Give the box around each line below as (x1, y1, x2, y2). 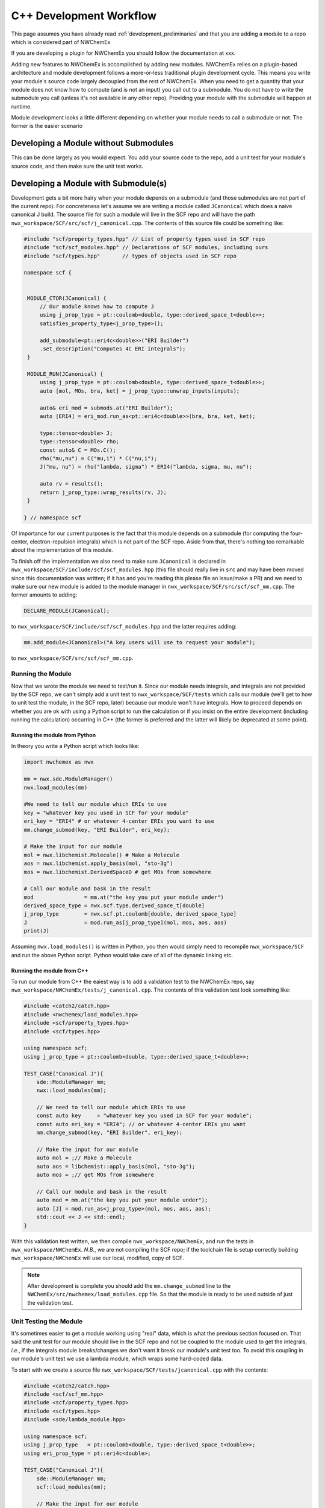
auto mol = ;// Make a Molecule (36, 1155, 132, 1161)
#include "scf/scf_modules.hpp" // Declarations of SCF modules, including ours (23, 244, 268, 251)
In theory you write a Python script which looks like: (11, 743, 140, 750)
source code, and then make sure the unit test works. (11, 162, 144, 169)
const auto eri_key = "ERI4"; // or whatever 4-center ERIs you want (36, 1121, 246, 1127)
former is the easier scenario (11, 122, 83, 130)
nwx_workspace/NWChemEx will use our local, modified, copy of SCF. (11, 1255, 184, 1262)
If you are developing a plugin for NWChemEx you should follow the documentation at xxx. (11, 49, 236, 57)
